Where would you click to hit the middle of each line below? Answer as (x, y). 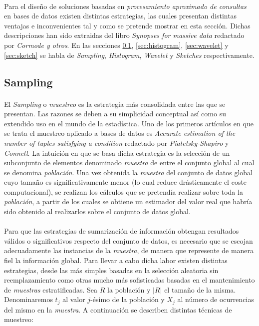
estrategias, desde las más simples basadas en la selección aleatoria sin (111, 270)
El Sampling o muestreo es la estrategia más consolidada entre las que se (115, 104)
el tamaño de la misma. (200, 289)
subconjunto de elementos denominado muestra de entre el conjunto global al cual (129, 163)
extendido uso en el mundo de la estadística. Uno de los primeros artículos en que (129, 123)
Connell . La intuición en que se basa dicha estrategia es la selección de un (117, 153)
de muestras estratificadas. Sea (51, 289)
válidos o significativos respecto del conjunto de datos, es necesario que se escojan (129, 240)
